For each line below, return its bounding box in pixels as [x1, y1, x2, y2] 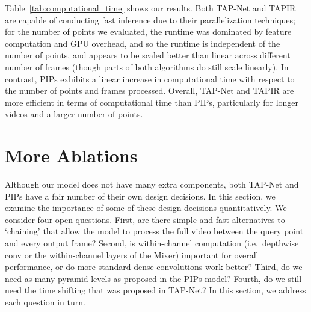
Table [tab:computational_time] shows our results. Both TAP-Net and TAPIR [5, 2, 296, 14]
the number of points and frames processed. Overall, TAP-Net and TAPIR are [5, 84, 294, 97]
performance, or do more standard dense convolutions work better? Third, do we [5, 260, 303, 273]
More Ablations [5, 143, 138, 168]
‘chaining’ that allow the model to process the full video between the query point [5, 225, 304, 237]
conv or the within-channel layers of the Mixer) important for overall [5, 248, 259, 261]
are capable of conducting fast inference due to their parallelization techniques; [5, 13, 295, 26]
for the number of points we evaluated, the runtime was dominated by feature [5, 25, 292, 38]
